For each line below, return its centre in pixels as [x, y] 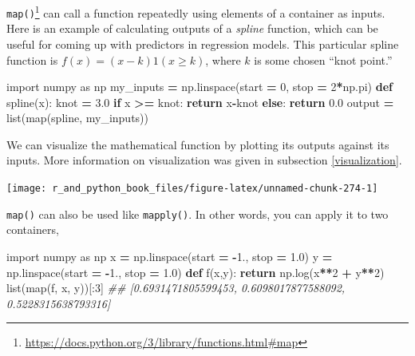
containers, [33, 229]
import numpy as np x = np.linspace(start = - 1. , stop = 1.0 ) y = [170, 256]
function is [32, 59]
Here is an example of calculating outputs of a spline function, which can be [192, 28]
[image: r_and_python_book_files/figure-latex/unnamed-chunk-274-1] [192, 189]
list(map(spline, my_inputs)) [77, 118]
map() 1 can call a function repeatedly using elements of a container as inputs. [196, 12]
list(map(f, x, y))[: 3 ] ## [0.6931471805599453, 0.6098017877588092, [176, 288]
